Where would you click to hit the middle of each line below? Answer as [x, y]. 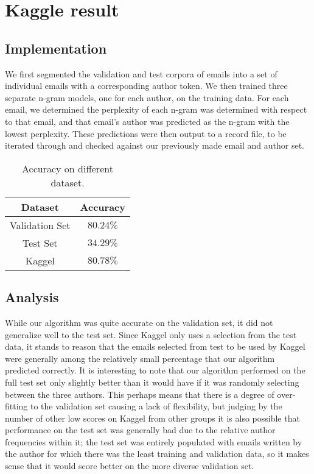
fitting [16, 406]
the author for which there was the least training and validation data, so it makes [157, 454]
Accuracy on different [68, 168]
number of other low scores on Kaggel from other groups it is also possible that [152, 418]
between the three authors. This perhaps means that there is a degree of [140, 394]
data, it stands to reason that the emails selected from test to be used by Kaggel [155, 346]
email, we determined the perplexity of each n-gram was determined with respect [156, 109]
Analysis [32, 297]
